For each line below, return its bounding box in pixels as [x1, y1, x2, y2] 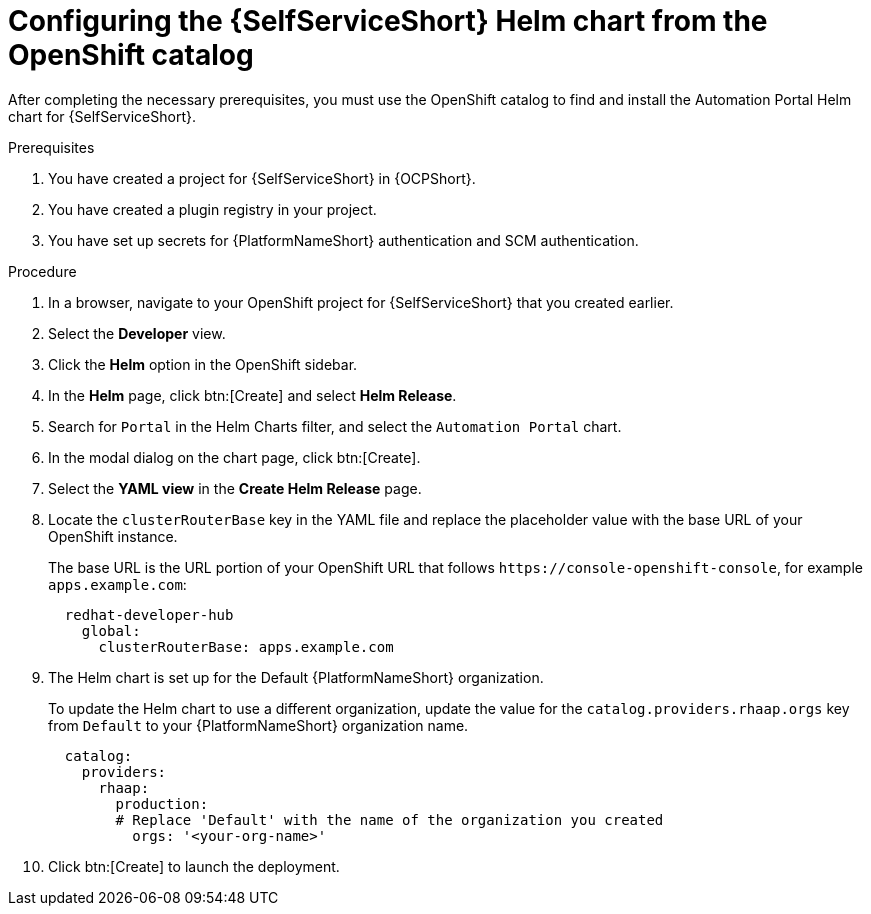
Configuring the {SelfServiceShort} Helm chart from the [8, 4, 768, 38]
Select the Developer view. [48, 324, 226, 342]
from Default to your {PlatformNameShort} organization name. [48, 716, 469, 734]
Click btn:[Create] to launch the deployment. [48, 857, 340, 875]
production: [115, 795, 209, 812]
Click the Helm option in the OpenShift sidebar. [48, 355, 358, 373]
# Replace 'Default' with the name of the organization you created [115, 811, 664, 828]
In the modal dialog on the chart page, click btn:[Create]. [48, 448, 421, 466]
